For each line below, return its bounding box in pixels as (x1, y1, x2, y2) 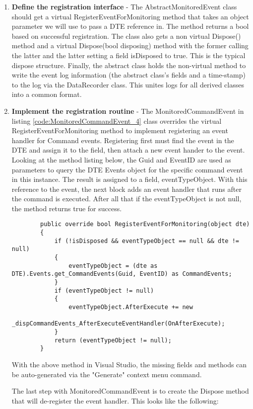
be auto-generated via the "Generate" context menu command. (11, 369, 202, 379)
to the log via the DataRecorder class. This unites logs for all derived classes (11, 79, 244, 89)
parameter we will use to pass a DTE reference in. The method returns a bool (11, 21, 249, 31)
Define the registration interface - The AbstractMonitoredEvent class (11, 1, 237, 11)
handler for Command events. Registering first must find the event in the (11, 135, 234, 145)
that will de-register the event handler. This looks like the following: (11, 395, 219, 406)
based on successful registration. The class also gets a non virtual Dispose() (11, 30, 241, 41)
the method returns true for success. (11, 203, 122, 213)
